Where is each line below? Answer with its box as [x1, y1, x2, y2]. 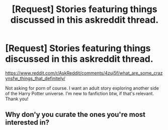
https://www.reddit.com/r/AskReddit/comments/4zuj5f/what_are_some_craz [5, 70, 163, 76]
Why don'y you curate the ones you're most [5, 110, 146, 119]
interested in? [5, 118, 49, 127]
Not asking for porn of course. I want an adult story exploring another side [5, 85, 159, 91]
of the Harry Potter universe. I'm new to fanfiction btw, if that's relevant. [5, 90, 154, 96]
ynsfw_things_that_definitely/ [5, 75, 65, 81]
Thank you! [5, 96, 29, 102]
